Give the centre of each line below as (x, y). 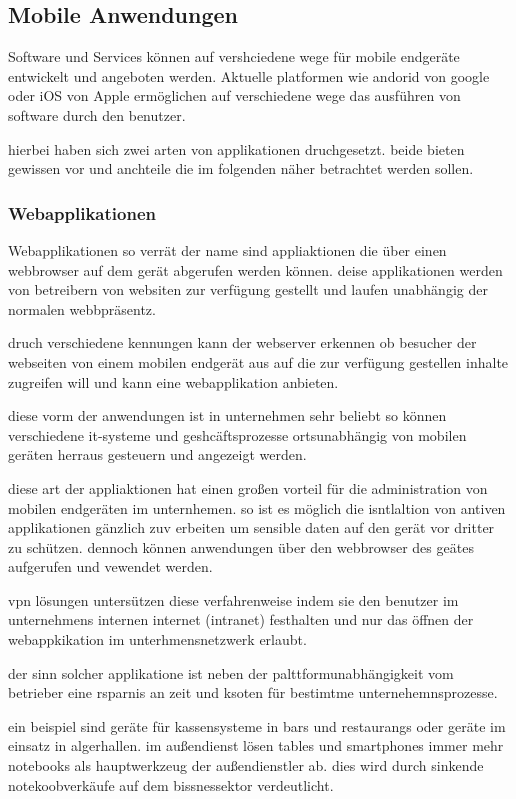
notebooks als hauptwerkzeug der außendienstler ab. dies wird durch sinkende (246, 765)
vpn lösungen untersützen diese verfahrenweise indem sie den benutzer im (233, 599)
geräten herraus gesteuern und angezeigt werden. (157, 454)
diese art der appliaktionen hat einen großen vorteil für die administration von (248, 487)
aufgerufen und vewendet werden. (110, 566)
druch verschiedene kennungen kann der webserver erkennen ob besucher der (242, 342)
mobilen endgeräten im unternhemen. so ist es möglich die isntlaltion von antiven (257, 507)
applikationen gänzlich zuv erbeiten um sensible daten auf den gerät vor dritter (251, 527)
